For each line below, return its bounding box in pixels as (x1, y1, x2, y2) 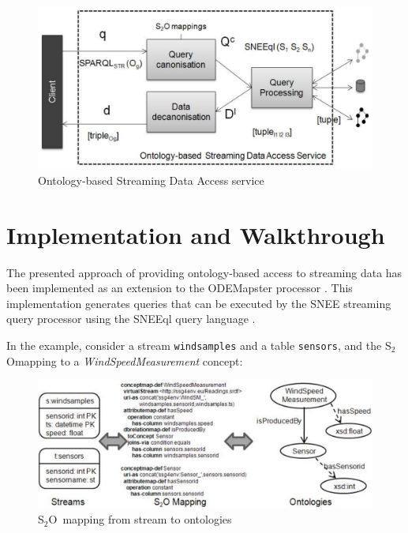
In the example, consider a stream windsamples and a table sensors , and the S (6, 336, 391, 353)
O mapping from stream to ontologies (48, 511, 232, 527)
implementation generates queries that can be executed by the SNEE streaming (6, 295, 391, 311)
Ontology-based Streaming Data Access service (38, 171, 264, 188)
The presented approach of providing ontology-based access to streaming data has (6, 264, 402, 280)
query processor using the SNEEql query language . (6, 310, 256, 327)
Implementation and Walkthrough (6, 218, 385, 250)
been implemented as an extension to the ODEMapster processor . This (6, 280, 353, 296)
